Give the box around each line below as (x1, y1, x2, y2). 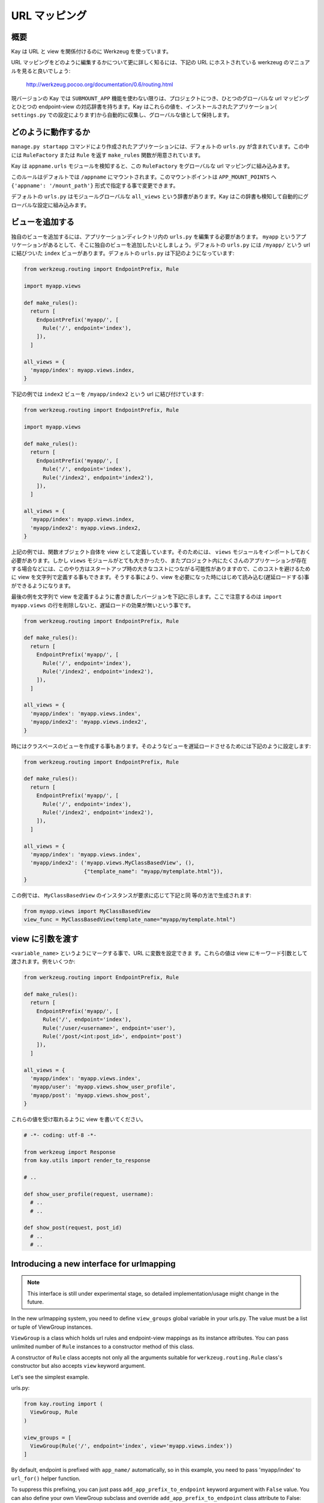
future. (27, 1298, 44, 1305)
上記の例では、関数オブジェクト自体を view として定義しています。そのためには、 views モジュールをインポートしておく (11, 548, 311, 556)
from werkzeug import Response (23, 1148, 116, 1156)
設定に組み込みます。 (37, 201, 90, 209)
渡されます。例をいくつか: (11, 958, 76, 965)
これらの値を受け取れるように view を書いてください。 (11, 1116, 146, 1123)
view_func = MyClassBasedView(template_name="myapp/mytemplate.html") (23, 916, 236, 923)
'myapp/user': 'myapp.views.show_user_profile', (30, 1083, 176, 1091)
